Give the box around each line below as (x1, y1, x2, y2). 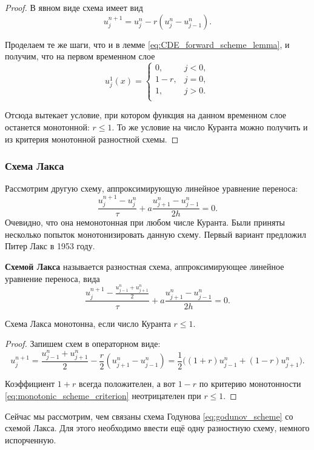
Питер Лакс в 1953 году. (5, 240, 95, 252)
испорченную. (5, 433, 56, 446)
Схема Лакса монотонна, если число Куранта (5, 317, 171, 329)
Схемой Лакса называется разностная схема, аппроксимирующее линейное (5, 260, 284, 273)
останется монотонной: (5, 121, 90, 133)
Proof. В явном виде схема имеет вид (5, 1, 143, 13)
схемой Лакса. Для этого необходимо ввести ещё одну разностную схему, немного (5, 421, 310, 434)
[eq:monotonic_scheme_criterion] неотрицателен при (5, 389, 201, 402)
